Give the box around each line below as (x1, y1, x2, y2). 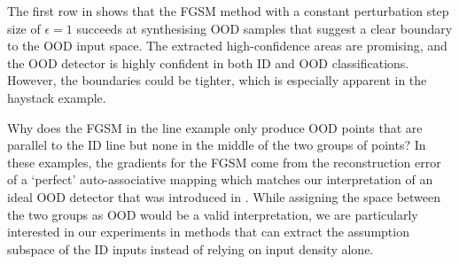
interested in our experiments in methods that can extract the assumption (7, 222, 409, 241)
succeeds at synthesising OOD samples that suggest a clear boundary (76, 19, 453, 37)
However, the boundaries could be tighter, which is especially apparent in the (7, 71, 427, 89)
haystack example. (7, 88, 106, 106)
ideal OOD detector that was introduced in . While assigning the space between (7, 187, 441, 206)
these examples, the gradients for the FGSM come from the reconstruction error (7, 152, 441, 171)
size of (7, 19, 41, 37)
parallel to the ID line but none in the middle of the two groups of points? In (7, 136, 426, 154)
